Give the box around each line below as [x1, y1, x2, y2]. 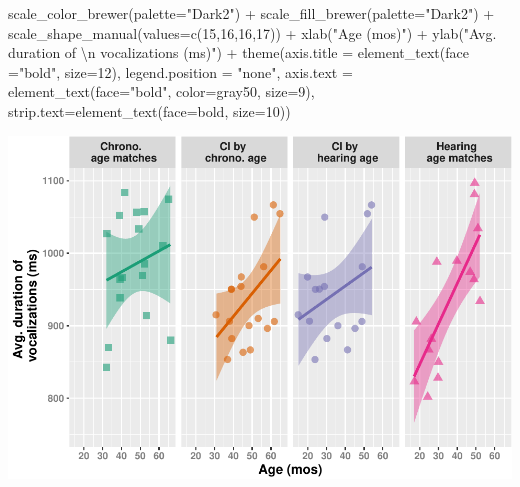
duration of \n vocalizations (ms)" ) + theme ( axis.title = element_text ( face [8, 42, 469, 63]
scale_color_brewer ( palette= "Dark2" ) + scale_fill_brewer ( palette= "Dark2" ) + [8, 3, 495, 23]
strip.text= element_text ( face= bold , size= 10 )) [8, 100, 291, 121]
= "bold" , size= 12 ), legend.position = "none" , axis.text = [8, 61, 353, 82]
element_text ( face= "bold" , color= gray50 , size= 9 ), [8, 81, 315, 102]
